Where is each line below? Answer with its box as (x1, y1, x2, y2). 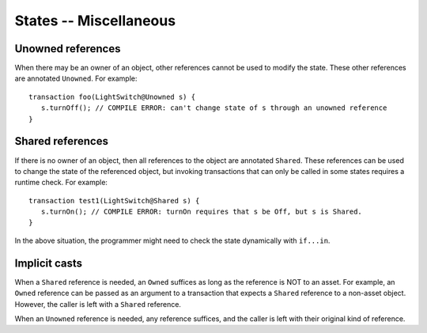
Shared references (14, 134, 108, 148)
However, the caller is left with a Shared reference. (14, 299, 182, 308)
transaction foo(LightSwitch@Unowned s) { (28, 92, 196, 101)
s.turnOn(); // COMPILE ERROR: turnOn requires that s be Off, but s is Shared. (40, 207, 363, 217)
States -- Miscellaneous (14, 12, 176, 29)
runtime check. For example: (14, 178, 108, 187)
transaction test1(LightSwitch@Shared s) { (28, 196, 200, 205)
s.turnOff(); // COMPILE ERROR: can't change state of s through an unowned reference (40, 104, 387, 112)
